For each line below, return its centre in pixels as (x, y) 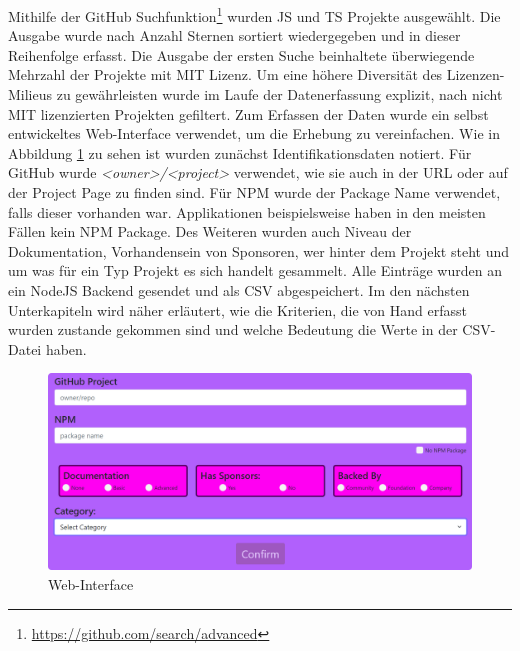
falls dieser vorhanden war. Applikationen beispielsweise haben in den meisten (247, 211)
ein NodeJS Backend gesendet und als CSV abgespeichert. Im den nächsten (239, 289)
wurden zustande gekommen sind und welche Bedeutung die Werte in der (233, 329)
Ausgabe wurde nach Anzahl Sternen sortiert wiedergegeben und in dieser (234, 35)
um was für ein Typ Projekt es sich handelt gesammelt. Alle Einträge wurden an (255, 270)
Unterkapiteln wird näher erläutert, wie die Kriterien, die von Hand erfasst (238, 309)
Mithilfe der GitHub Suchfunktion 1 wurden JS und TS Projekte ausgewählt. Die (254, 14)
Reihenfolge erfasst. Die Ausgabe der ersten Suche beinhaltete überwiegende (241, 54)
